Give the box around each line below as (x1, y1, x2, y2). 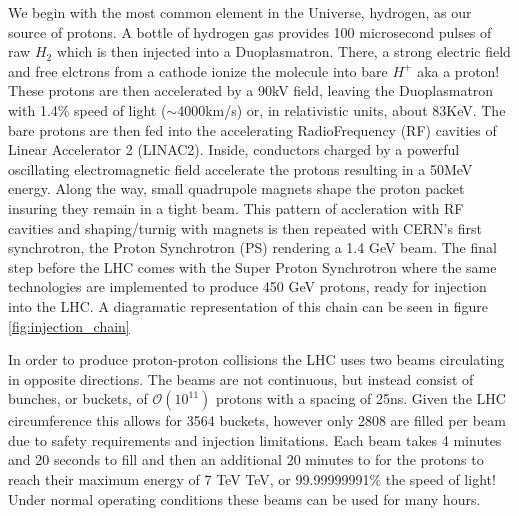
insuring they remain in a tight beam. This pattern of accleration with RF (8, 197, 464, 218)
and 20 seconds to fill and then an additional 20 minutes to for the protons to (8, 449, 484, 470)
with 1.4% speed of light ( (8, 99, 167, 120)
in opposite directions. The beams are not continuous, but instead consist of (8, 368, 474, 389)
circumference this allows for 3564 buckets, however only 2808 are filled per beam (8, 410, 506, 431)
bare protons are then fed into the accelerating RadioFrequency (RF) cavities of (8, 119, 497, 140)
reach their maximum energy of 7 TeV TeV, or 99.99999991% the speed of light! (8, 469, 496, 490)
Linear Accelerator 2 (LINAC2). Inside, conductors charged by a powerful (8, 139, 460, 160)
